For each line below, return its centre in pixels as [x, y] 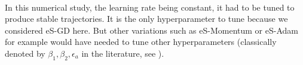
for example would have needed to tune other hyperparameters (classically [141, 42]
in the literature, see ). [123, 53]
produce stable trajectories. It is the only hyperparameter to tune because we [146, 19]
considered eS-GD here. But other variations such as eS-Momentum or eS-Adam [151, 30]
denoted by [25, 53]
